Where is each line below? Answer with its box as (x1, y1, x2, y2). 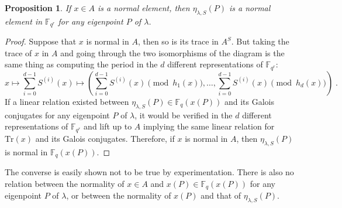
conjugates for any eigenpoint (5, 108, 110, 121)
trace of (5, 46, 32, 59)
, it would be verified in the (134, 108, 233, 121)
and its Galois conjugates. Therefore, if (35, 132, 175, 144)
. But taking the (231, 35, 289, 47)
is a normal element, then (97, 2, 190, 13)
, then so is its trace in (137, 35, 219, 47)
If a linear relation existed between (5, 95, 129, 107)
